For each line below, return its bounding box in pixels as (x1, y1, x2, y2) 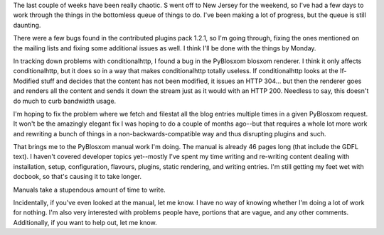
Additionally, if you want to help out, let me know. (13, 218, 157, 226)
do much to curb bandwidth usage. (13, 97, 117, 105)
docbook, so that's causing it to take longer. (13, 173, 142, 181)
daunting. (13, 21, 41, 29)
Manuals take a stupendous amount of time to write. (13, 185, 166, 194)
